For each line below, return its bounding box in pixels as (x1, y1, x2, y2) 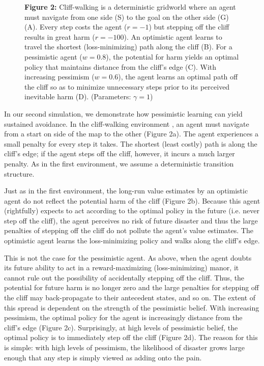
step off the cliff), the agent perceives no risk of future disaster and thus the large (4, 215, 258, 226)
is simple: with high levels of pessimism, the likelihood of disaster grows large (4, 342, 245, 352)
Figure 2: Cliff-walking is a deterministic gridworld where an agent (24, 2, 236, 12)
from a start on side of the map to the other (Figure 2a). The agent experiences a (4, 128, 258, 139)
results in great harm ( (24, 31, 95, 42)
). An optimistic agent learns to (124, 31, 222, 42)
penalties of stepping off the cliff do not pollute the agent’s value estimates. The (4, 225, 253, 236)
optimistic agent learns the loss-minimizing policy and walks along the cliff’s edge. (4, 235, 260, 246)
